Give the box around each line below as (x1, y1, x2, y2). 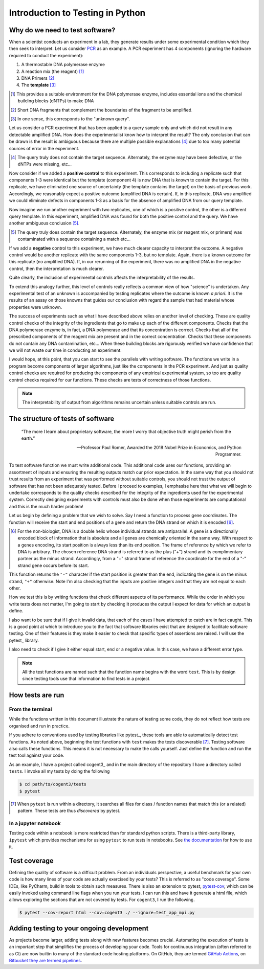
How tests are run (9, 691, 65, 699)
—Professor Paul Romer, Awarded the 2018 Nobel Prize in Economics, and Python (76, 444, 242, 450)
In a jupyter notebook (9, 820, 61, 827)
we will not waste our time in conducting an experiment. (9, 347, 122, 353)
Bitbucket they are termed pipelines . (9, 958, 82, 964)
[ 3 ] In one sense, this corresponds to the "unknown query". (10, 115, 130, 122)
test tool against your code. (9, 752, 65, 758)
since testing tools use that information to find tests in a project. (22, 676, 151, 682)
